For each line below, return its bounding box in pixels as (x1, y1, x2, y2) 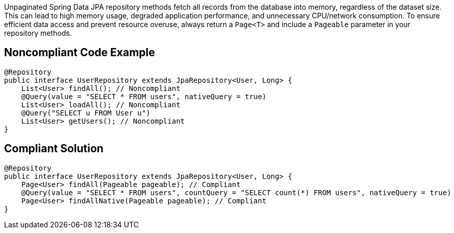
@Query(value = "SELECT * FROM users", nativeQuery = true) (21, 92, 267, 101)
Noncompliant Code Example (4, 46, 155, 59)
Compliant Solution (4, 142, 104, 155)
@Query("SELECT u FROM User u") (21, 108, 150, 117)
